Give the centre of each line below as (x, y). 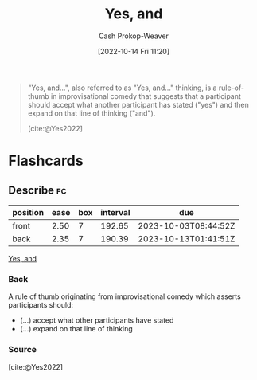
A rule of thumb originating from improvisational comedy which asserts (125, 296)
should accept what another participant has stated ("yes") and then (138, 104)
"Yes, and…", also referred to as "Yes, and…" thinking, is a (122, 88)
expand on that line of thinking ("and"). (92, 113)
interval (115, 212)
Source (23, 350)
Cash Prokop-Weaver (134, 36)
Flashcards (46, 161)
